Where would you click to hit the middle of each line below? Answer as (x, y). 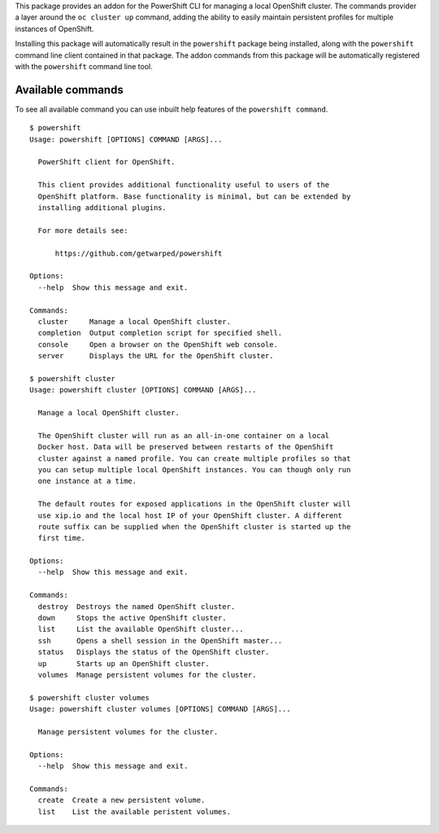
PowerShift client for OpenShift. (106, 162)
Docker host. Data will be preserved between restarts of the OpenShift (186, 447)
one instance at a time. (87, 481)
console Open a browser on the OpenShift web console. (158, 344)
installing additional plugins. (102, 207)
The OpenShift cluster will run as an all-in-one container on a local (184, 435)
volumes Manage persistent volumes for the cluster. (147, 675)
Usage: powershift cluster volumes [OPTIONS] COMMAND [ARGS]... (161, 709)
